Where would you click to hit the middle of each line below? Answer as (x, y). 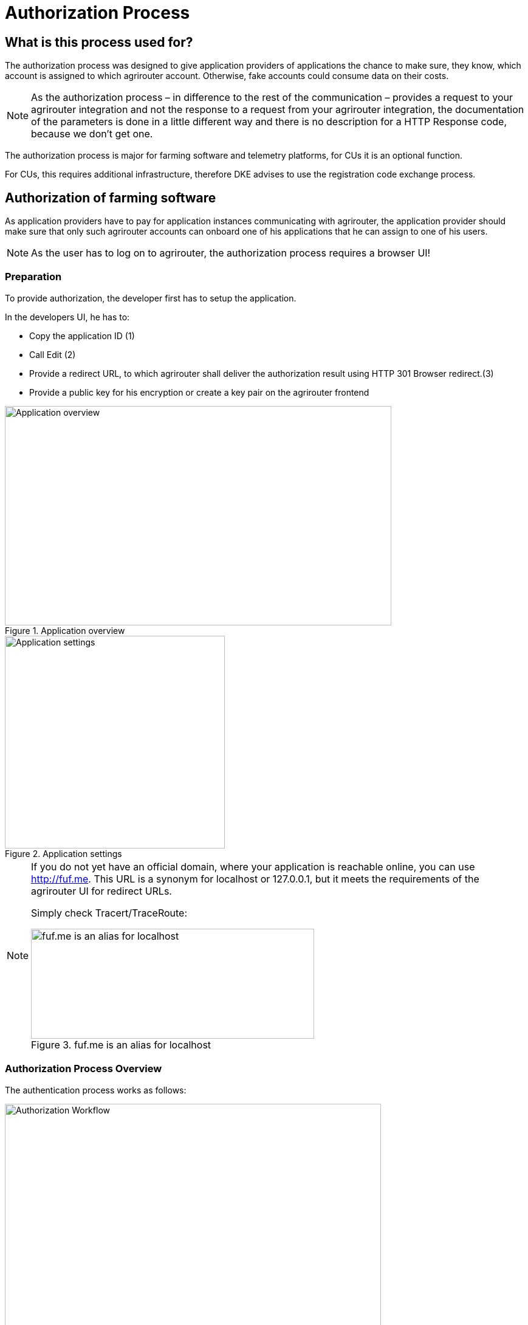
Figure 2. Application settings (63, 853)
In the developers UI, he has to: (67, 317)
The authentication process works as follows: (96, 1090)
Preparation (33, 277)
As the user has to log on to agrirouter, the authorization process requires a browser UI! (231, 253)
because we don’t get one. (92, 134)
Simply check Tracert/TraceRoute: (109, 913)
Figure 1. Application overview (65, 630)
